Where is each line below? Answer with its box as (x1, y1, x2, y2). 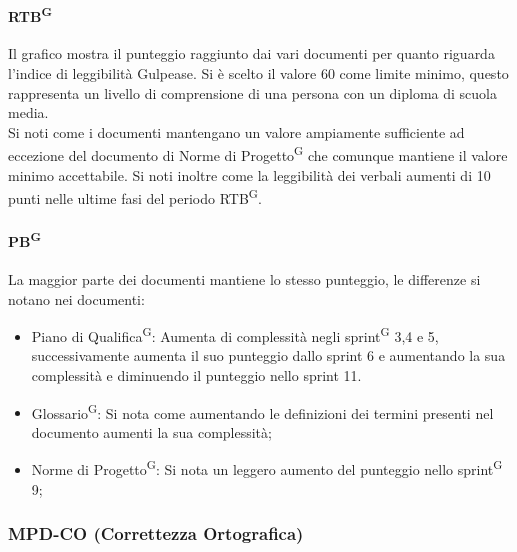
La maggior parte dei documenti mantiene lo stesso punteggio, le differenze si (8, 268, 481, 289)
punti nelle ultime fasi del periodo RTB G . (8, 185, 262, 208)
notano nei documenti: (8, 288, 145, 309)
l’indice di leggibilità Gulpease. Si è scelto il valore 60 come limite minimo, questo (8, 63, 509, 84)
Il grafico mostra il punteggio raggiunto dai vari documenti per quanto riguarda (8, 43, 495, 64)
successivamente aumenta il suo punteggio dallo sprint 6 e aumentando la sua (31, 345, 506, 366)
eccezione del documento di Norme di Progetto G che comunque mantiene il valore (8, 142, 508, 166)
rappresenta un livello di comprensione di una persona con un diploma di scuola (8, 82, 497, 103)
